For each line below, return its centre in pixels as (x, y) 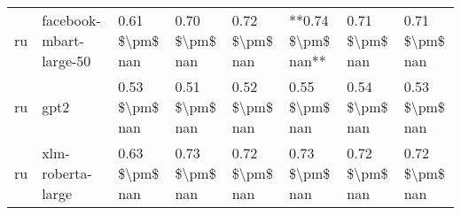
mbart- (63, 40)
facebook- (71, 20)
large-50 (66, 61)
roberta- (67, 173)
